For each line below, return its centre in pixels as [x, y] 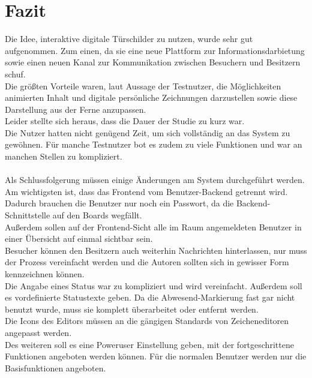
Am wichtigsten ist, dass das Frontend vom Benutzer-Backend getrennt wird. [146, 191]
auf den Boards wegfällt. [97, 215]
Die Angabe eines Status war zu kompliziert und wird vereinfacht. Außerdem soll [154, 285]
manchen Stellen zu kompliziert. [64, 156]
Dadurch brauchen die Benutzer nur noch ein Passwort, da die [119, 203]
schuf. [15, 73]
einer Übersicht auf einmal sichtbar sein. [79, 238]
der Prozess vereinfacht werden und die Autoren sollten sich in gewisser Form [147, 262]
